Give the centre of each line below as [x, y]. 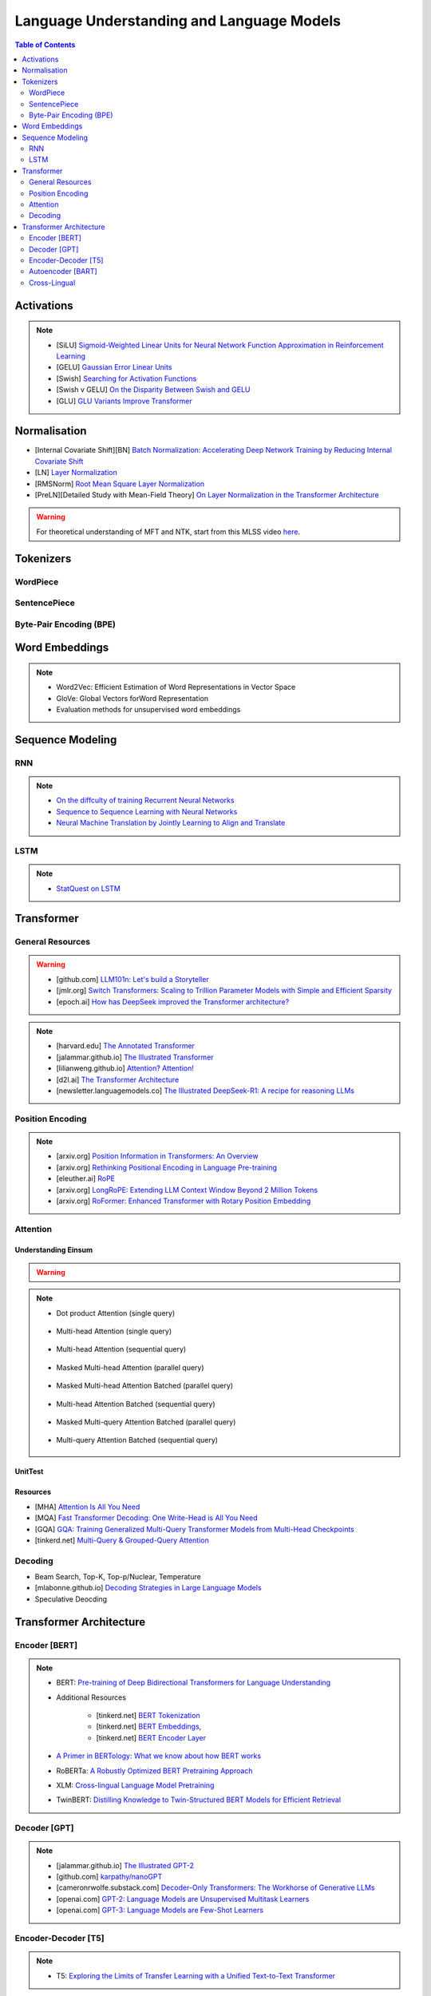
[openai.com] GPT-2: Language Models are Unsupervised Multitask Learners [183, 1899]
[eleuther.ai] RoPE [86, 1178]
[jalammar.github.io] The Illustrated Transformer [135, 1057]
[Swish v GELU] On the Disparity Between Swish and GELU [153, 390]
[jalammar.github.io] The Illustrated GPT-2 [125, 1865]
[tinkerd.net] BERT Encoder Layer [151, 1737]
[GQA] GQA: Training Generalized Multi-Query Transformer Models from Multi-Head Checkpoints [194, 1529]
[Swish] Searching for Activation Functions [127, 378]
